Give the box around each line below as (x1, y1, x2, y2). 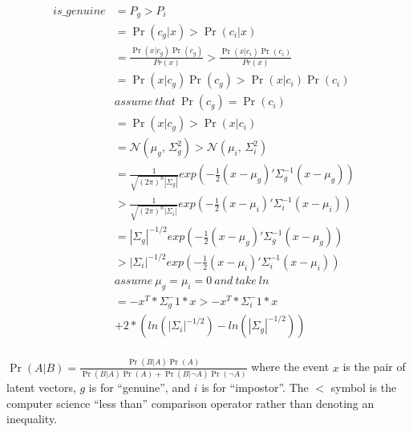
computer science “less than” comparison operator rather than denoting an (6, 394, 375, 411)
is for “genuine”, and (88, 378, 190, 395)
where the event (251, 358, 330, 375)
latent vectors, (6, 378, 76, 395)
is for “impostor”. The (201, 378, 309, 395)
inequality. (6, 410, 58, 427)
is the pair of (342, 358, 406, 375)
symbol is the (330, 378, 397, 395)
